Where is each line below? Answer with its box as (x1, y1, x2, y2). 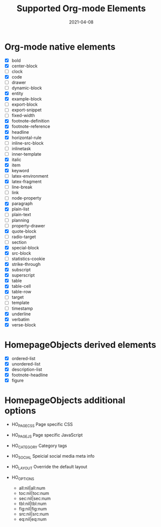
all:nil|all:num (18, 485, 46, 491)
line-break (11, 184, 33, 190)
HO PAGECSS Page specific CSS (11, 421, 73, 428)
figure (11, 377, 24, 383)
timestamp (11, 305, 33, 311)
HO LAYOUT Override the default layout (11, 464, 88, 471)
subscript (11, 267, 31, 273)
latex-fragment (11, 179, 42, 184)
